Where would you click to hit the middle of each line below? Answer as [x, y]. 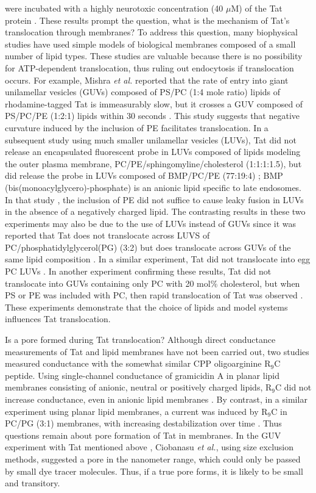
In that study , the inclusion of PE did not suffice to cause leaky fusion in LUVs [154, 199]
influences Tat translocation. [58, 319]
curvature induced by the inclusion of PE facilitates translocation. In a [137, 127]
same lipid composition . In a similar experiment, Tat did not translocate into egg [158, 259]
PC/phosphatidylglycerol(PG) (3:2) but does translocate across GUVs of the [148, 247]
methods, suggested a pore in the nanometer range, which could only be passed [153, 459]
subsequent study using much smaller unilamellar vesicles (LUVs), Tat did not [151, 139]
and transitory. [33, 483]
